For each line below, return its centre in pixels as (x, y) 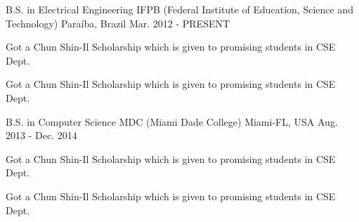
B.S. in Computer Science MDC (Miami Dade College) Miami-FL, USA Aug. (172, 121)
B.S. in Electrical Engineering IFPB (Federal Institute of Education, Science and (179, 9)
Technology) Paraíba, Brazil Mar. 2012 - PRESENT (118, 23)
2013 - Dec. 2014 (41, 135)
